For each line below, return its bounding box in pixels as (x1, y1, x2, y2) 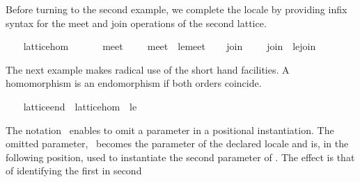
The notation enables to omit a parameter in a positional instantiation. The (6, 122, 334, 137)
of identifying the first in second (6, 163, 142, 178)
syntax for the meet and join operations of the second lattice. (6, 15, 267, 30)
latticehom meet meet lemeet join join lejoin (23, 39, 316, 53)
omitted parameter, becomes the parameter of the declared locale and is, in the (6, 136, 349, 151)
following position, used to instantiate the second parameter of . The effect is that (6, 149, 355, 164)
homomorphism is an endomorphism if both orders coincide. (6, 76, 262, 90)
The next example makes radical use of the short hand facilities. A (6, 62, 290, 76)
